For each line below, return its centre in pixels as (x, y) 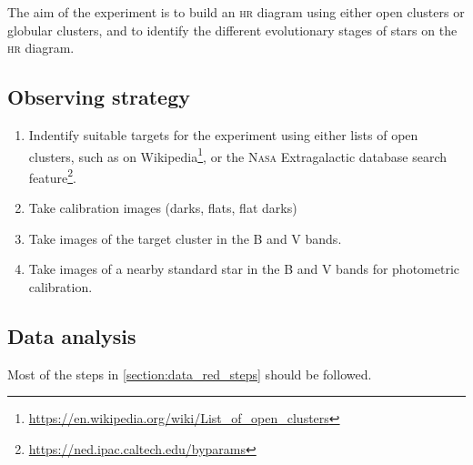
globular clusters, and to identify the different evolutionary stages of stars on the (232, 30)
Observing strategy (99, 97)
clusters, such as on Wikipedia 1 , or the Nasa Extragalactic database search (238, 155)
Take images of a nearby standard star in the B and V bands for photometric (244, 269)
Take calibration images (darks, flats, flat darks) (163, 208)
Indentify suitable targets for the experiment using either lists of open (223, 134)
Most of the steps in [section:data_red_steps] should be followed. (190, 374)
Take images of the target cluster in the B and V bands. (185, 238)
